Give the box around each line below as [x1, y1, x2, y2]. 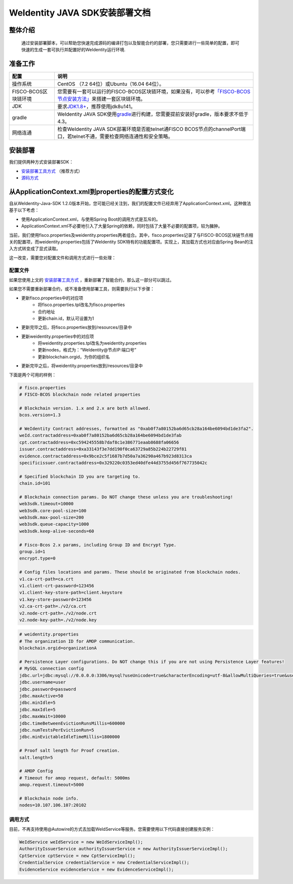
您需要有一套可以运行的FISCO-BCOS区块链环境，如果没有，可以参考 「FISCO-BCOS [57, 88, 251, 95]
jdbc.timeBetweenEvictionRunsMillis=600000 [19, 720, 126, 726]
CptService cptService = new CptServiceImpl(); [19, 853, 135, 859]
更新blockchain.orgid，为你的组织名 [38, 354, 110, 360]
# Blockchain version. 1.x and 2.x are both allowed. [19, 405, 151, 411]
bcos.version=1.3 [19, 412, 61, 418]
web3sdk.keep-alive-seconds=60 [19, 528, 95, 534]
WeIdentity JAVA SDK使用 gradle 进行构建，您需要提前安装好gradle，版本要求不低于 [57, 110, 249, 117]
